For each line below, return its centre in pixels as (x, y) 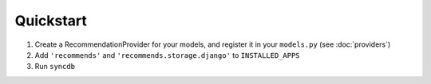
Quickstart (51, 21)
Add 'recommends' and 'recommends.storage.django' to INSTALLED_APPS (167, 55)
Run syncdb (55, 67)
